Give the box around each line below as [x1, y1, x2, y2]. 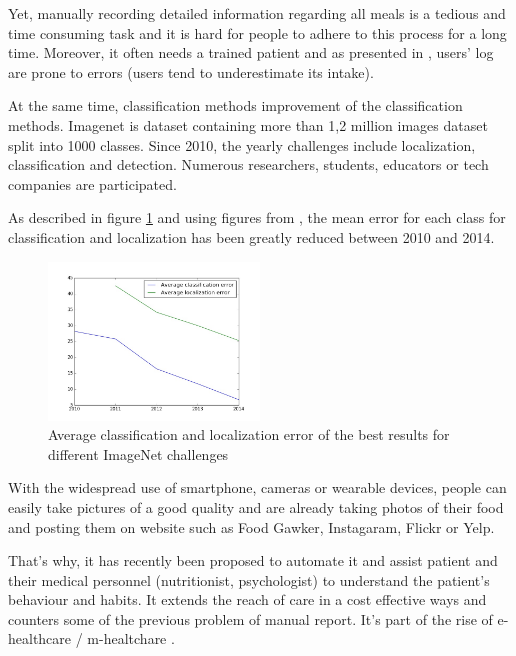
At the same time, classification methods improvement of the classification [8, 95, 463, 116]
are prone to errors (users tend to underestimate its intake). [8, 61, 374, 82]
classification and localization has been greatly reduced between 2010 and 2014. [8, 226, 495, 247]
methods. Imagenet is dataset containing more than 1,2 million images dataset [8, 114, 488, 135]
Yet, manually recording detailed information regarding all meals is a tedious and [8, 3, 506, 23]
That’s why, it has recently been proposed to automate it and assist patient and [8, 550, 498, 571]
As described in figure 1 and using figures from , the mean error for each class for [8, 207, 506, 228]
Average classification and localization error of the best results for [48, 424, 450, 445]
